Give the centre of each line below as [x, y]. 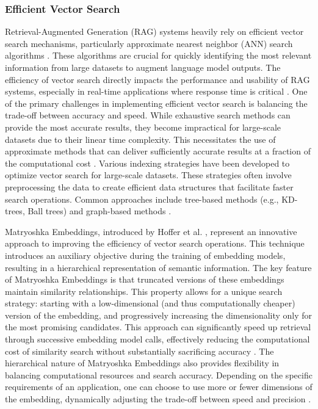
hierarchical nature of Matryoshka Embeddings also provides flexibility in [142, 363]
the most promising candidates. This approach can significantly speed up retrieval [158, 327]
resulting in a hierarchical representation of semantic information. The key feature [158, 267]
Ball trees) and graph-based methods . [99, 211]
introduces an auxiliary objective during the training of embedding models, [145, 255]
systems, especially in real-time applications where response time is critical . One [156, 91]
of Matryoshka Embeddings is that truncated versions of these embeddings [145, 279]
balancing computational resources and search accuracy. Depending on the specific [159, 375]
